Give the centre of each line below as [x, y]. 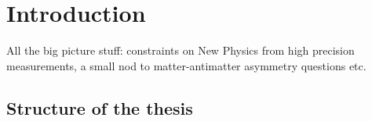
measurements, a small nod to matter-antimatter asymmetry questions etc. [186, 65]
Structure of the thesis [100, 107]
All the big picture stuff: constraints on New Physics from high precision [181, 50]
